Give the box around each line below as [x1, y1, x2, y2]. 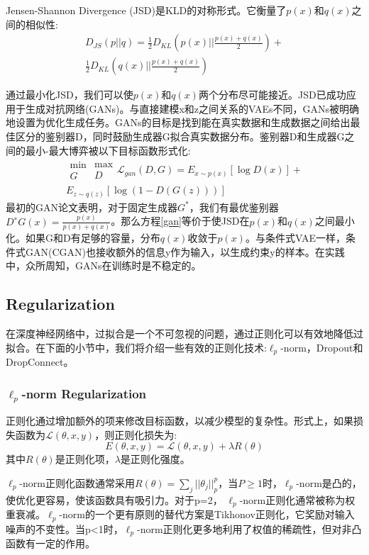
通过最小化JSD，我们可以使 [6, 87, 133, 102]
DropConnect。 [6, 354, 74, 369]
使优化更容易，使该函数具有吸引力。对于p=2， [6, 492, 223, 507]
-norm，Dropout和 [280, 340, 363, 354]
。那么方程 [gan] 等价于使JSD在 [111, 213, 250, 228]
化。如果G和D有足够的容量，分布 [6, 230, 160, 245]
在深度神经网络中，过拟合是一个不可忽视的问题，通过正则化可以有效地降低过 [6, 326, 363, 341]
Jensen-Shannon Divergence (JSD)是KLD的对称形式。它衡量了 [6, 3, 287, 17]
